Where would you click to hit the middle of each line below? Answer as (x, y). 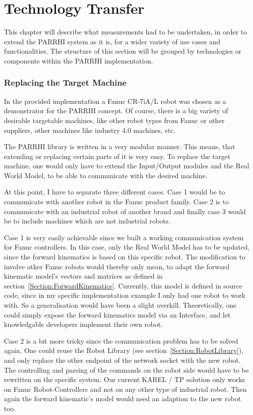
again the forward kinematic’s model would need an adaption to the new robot (123, 399)
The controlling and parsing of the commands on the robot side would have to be (126, 369)
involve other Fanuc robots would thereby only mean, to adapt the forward (117, 266)
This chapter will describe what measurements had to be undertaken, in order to (126, 32)
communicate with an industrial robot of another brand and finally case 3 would (125, 211)
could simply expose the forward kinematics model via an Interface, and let (117, 314)
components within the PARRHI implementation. (79, 60)
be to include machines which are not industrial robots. (87, 221)
